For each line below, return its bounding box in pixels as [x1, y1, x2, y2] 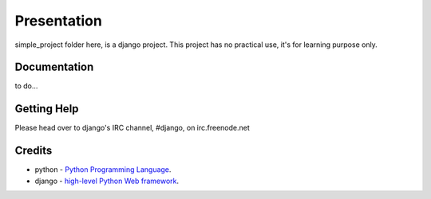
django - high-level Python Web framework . [34, 176, 180, 185]
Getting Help [14, 102, 79, 115]
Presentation [14, 12, 103, 29]
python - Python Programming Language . [34, 165, 172, 174]
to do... [14, 81, 38, 91]
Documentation [14, 60, 94, 74]
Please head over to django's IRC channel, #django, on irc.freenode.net [14, 123, 251, 133]
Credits [14, 144, 53, 158]
